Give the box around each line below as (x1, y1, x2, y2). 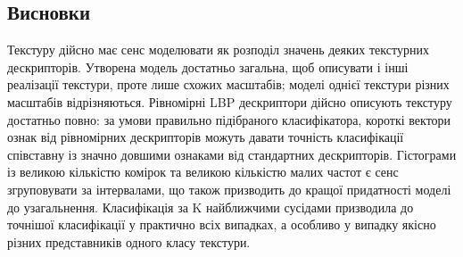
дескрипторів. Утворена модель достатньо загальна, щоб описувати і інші (7, 57, 409, 76)
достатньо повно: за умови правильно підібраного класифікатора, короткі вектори (7, 110, 451, 128)
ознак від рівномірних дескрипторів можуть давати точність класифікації (7, 128, 404, 146)
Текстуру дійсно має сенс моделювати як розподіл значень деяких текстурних (7, 40, 429, 59)
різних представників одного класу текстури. (7, 232, 251, 251)
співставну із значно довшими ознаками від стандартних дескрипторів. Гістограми (7, 145, 457, 163)
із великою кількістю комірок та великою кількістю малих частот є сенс (7, 162, 399, 181)
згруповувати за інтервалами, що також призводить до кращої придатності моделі (7, 179, 451, 198)
